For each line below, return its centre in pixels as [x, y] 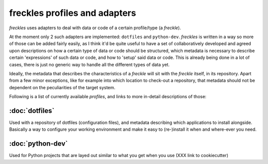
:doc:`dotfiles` [32, 111]
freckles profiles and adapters [73, 13]
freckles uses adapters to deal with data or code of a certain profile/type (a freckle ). [95, 28]
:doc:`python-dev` [38, 144]
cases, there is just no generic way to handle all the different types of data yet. [89, 64]
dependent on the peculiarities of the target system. [62, 87]
